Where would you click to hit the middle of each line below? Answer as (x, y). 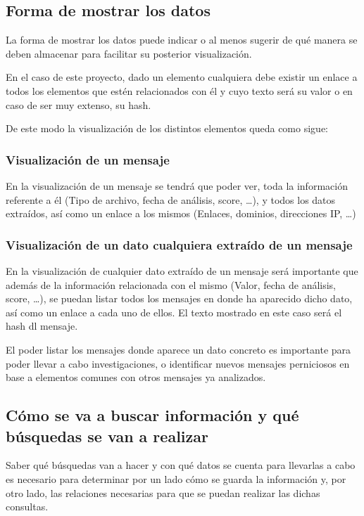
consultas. (27, 507)
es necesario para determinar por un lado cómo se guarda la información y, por (176, 478)
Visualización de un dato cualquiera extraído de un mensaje (179, 244)
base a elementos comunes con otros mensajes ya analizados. (136, 377)
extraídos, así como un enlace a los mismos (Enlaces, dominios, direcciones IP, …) (181, 213)
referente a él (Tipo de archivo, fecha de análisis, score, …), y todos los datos (171, 199)
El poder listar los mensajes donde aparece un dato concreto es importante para (178, 349)
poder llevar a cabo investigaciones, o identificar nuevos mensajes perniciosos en (178, 363)
